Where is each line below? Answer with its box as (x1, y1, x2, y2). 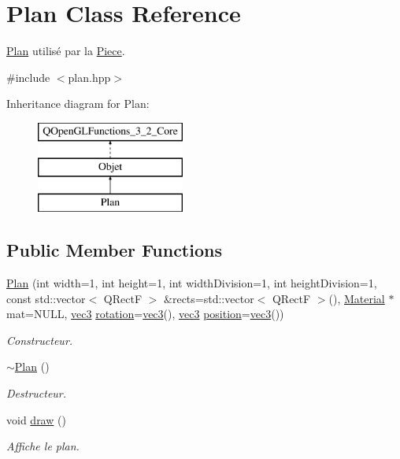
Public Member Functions (6, 238, 222, 262)
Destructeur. (6, 385, 67, 402)
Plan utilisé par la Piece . (6, 43, 125, 59)
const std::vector (6, 290, 86, 306)
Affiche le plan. (6, 438, 80, 454)
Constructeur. (6, 331, 73, 348)
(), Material (328, 290, 385, 306)
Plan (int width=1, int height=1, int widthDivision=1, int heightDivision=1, (6, 275, 377, 291)
